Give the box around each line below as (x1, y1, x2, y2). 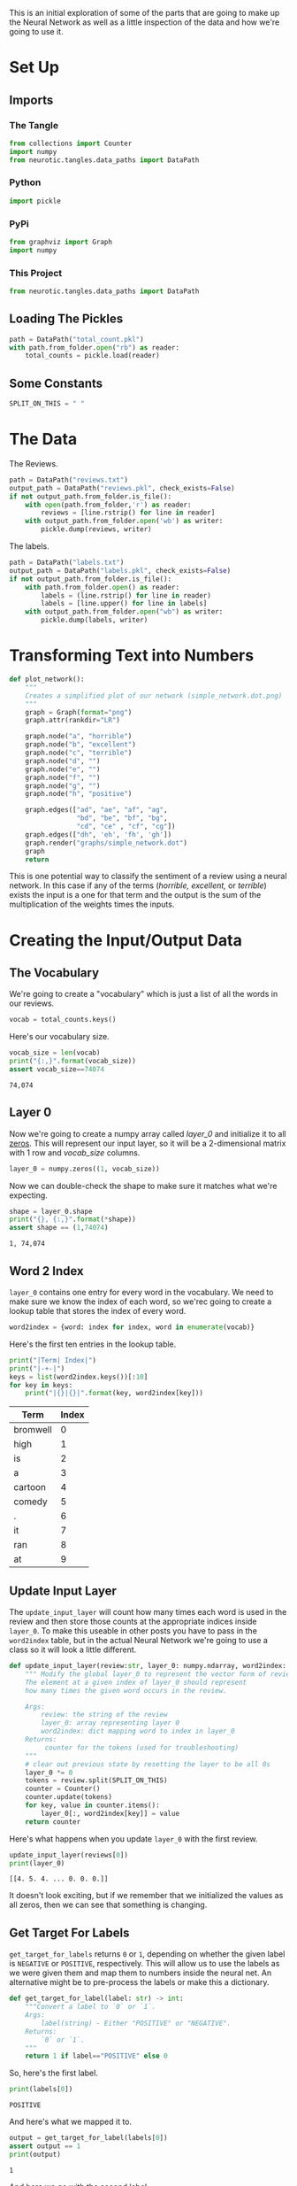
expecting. (9, 1190, 49, 1201)
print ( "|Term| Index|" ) (9, 1356, 97, 1364)
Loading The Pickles (9, 312, 124, 327)
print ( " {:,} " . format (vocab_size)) (9, 1057, 137, 1066)
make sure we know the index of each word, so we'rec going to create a (9, 1296, 272, 1307)
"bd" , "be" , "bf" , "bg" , (76, 814, 168, 823)
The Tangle (9, 119, 59, 131)
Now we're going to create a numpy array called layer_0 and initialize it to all (9, 1128, 287, 1139)
